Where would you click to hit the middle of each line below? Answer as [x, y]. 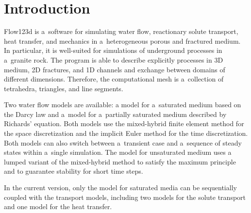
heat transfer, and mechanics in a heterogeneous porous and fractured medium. [122, 41]
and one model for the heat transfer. [58, 206]
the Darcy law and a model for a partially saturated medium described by [115, 114]
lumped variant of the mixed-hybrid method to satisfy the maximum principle [120, 161]
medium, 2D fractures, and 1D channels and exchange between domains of [115, 69]
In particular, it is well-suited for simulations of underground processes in [113, 50]
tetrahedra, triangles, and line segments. [64, 88]
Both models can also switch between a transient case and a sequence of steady [123, 142]
